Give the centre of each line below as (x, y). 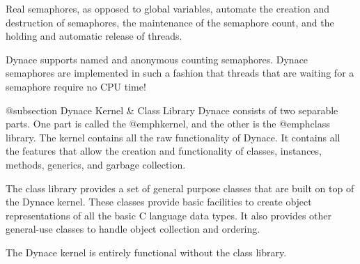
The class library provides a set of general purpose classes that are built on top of (180, 188)
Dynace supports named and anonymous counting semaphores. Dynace (157, 59)
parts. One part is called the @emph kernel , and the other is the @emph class (168, 124)
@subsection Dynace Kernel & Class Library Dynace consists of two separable (172, 110)
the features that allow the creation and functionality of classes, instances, (164, 151)
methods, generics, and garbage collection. (96, 164)
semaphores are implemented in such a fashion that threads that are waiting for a (180, 73)
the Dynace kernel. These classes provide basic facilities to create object (159, 202)
